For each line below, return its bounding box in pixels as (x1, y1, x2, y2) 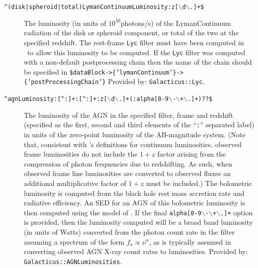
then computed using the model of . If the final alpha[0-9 (24, 207, 201, 217)
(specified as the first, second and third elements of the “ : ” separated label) (24, 119, 255, 130)
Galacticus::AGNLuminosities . (24, 256, 122, 266)
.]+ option (220, 207, 253, 217)
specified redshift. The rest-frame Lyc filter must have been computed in (24, 37, 244, 47)
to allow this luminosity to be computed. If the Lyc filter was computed (27, 47, 246, 57)
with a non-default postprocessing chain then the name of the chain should (24, 57, 252, 67)
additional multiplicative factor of (24, 178, 126, 188)
